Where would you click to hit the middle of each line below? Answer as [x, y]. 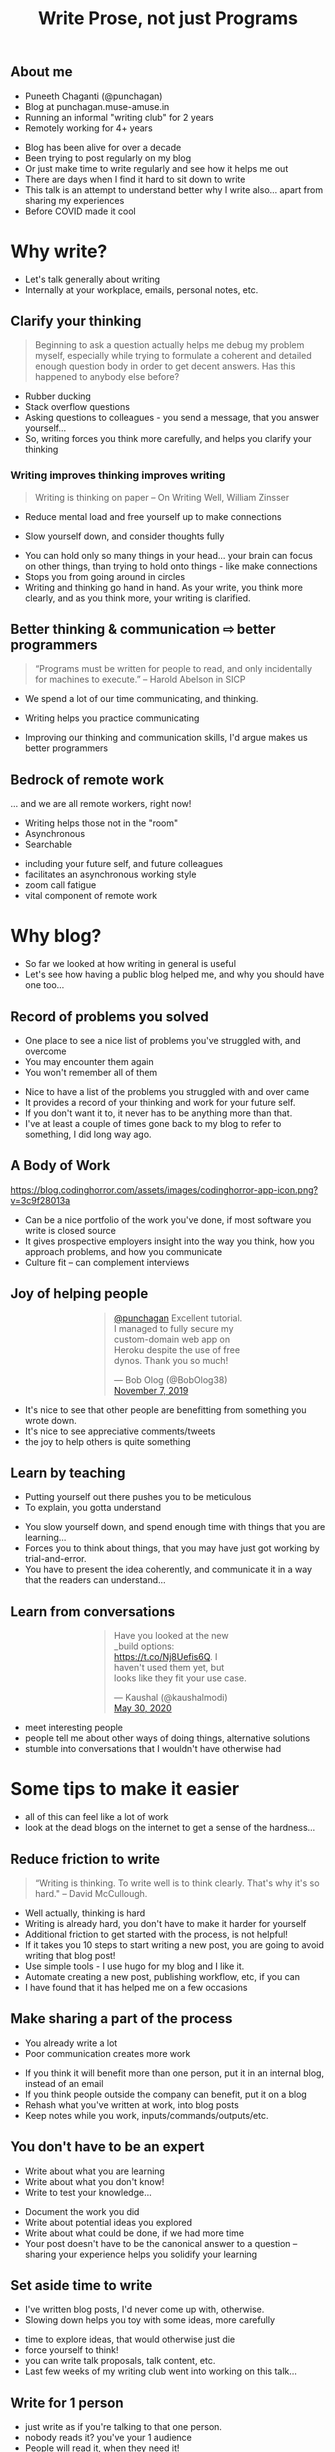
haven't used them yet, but [169, 1668]
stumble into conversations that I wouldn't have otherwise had [153, 1749]
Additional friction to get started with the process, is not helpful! [156, 1934]
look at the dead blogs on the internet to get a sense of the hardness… [170, 1828]
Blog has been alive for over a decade [103, 147]
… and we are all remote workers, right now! [101, 804]
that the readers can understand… [95, 1580]
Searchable [48, 844]
